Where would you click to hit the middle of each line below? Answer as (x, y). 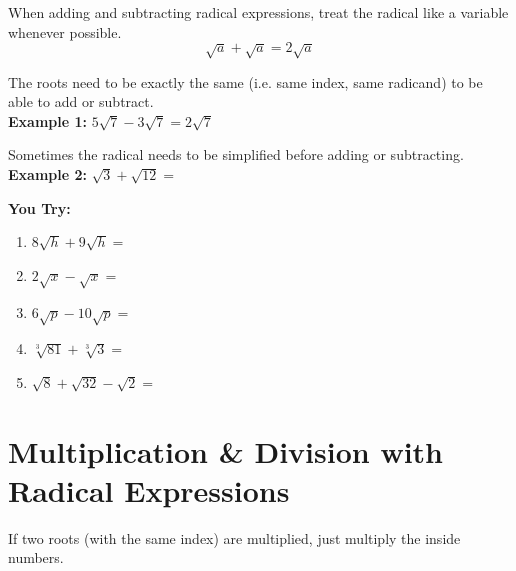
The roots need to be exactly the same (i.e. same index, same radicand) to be (245, 81)
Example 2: (47, 173)
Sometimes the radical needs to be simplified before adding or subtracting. (236, 154)
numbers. (36, 557)
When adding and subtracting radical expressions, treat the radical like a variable (258, 12)
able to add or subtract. (81, 101)
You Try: (39, 207)
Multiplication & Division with (226, 450)
